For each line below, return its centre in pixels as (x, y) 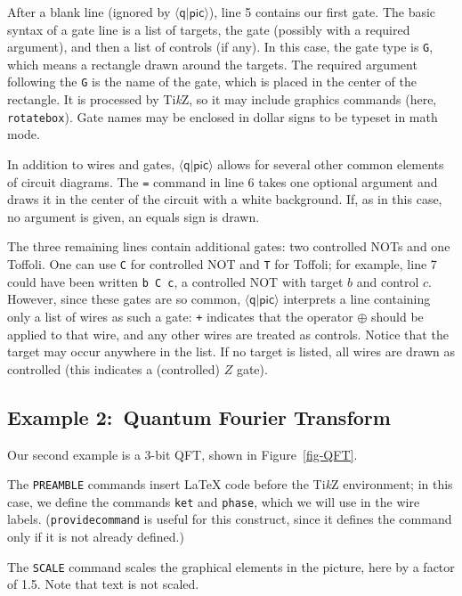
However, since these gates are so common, (124, 299)
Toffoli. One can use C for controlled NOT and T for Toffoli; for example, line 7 (222, 263)
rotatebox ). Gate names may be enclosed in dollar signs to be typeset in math (223, 116)
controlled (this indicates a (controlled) (114, 368)
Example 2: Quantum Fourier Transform (199, 416)
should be (397, 316)
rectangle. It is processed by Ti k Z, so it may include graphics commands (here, (222, 99)
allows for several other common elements (331, 163)
